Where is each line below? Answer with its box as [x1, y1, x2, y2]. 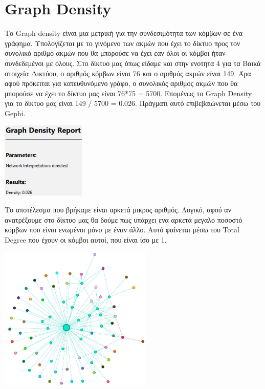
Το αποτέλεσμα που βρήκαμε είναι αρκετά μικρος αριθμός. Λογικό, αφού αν [5, 204, 231, 215]
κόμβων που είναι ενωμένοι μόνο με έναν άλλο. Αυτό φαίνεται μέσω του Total [5, 224, 239, 235]
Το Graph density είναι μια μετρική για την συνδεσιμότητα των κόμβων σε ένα [5, 28, 243, 38]
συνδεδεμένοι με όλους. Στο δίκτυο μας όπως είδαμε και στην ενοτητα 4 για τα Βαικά [5, 57, 261, 68]
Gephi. [5, 107, 26, 118]
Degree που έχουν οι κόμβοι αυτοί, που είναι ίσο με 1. [5, 234, 167, 245]
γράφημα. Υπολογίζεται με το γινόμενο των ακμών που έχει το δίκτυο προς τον [5, 37, 240, 48]
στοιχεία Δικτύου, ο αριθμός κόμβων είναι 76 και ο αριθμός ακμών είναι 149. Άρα [5, 68, 251, 78]
